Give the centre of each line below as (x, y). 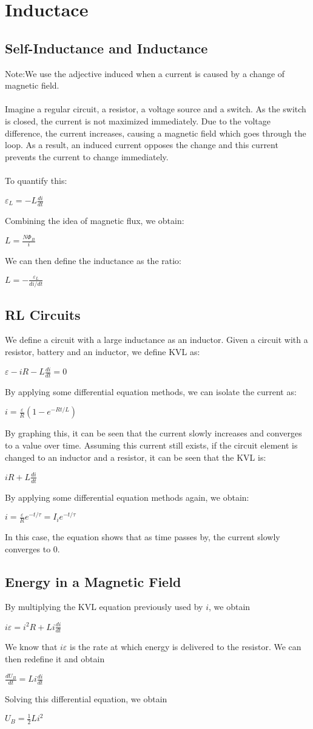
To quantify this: (36, 180)
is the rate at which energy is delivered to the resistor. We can (186, 647)
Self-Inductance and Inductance (106, 48)
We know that (31, 647)
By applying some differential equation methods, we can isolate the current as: (151, 391)
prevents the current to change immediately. (87, 156)
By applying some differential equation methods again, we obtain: (127, 497)
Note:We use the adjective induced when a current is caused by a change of (145, 73)
